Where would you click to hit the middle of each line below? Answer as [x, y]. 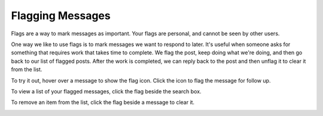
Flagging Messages [61, 16]
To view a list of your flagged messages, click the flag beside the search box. [106, 91]
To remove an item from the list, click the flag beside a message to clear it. [103, 102]
